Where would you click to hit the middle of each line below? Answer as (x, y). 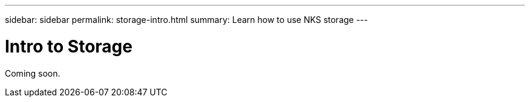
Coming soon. (33, 73)
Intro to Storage (69, 46)
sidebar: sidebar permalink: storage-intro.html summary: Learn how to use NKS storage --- (186, 20)
